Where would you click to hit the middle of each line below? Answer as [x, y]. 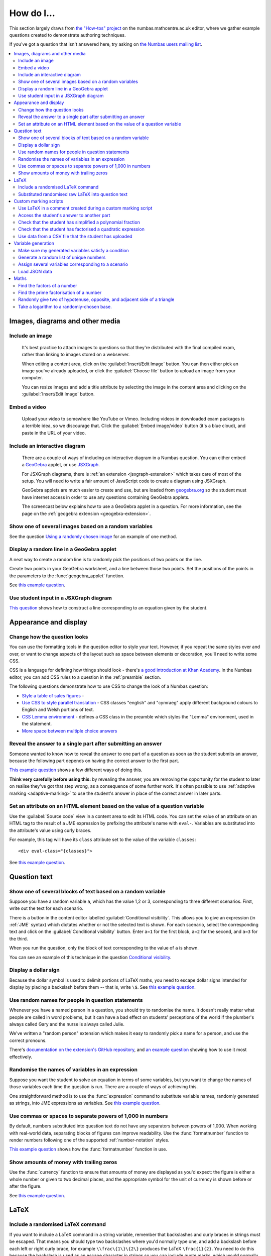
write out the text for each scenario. [46, 908]
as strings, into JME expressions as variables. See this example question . [85, 1103]
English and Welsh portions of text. [58, 710]
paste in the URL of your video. [54, 433]
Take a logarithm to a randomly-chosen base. [65, 306]
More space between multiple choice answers [70, 730]
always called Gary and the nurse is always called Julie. [67, 1024]
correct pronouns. [28, 1040]
